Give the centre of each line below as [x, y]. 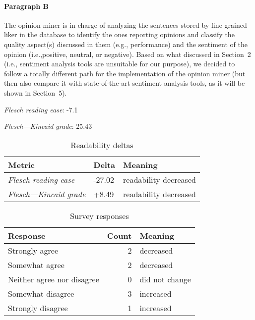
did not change [165, 279]
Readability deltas [102, 145]
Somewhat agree [36, 265]
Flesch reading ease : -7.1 [41, 109]
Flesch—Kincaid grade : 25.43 [48, 126]
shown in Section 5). [35, 92]
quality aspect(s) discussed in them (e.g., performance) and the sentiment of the [126, 44]
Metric [21, 164]
